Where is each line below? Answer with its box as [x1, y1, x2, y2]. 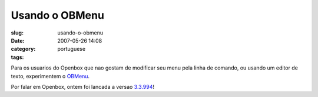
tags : [11, 53, 24, 61]
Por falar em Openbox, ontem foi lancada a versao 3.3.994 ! [11, 83, 155, 90]
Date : [11, 37, 25, 44]
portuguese [57, 46, 85, 53]
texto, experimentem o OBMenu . [11, 72, 90, 79]
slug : [11, 29, 24, 36]
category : [11, 46, 36, 53]
